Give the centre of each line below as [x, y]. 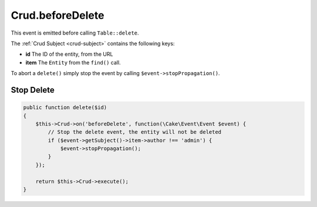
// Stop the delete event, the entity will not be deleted [135, 132]
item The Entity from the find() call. [73, 62]
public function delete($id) [65, 108]
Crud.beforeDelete [58, 15]
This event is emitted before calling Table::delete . [75, 33]
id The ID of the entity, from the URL [69, 54]
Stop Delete [33, 90]
